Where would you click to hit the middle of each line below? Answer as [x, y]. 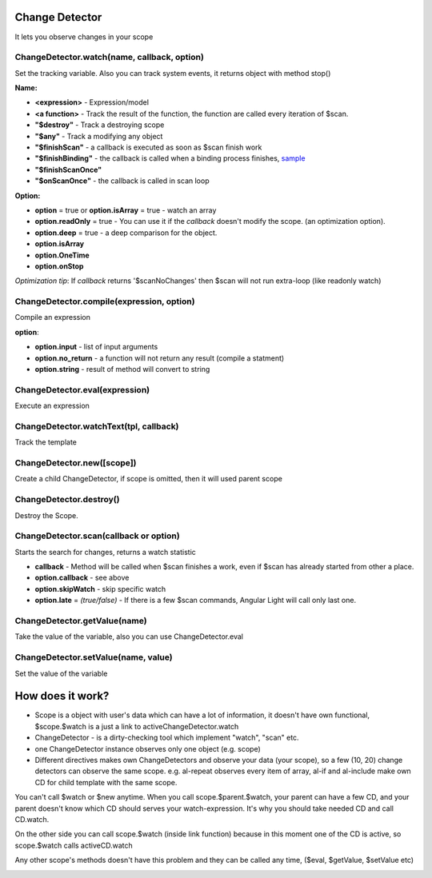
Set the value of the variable [61, 673]
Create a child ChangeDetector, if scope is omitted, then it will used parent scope [149, 479]
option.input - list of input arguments [96, 347]
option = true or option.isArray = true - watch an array [126, 210]
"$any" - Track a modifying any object [99, 136]
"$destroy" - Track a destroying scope [100, 125]
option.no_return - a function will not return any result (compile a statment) [160, 358]
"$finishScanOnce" [68, 170]
